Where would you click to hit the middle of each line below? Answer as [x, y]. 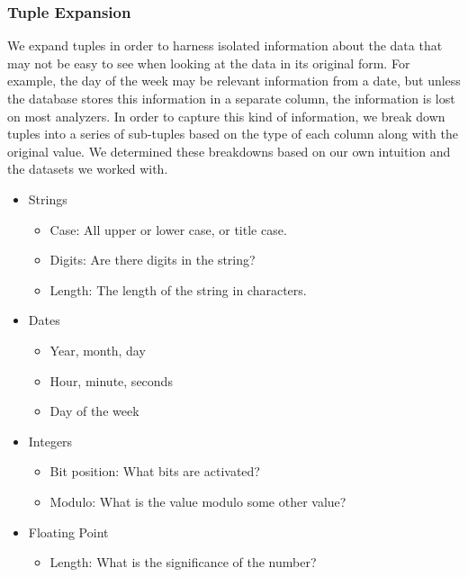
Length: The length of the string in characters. [178, 289]
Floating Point [68, 532]
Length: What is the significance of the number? [183, 562]
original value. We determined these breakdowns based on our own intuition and [229, 151]
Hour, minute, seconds [111, 380]
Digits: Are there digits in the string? [153, 260]
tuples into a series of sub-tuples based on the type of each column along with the [233, 134]
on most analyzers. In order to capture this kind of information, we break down [226, 116]
